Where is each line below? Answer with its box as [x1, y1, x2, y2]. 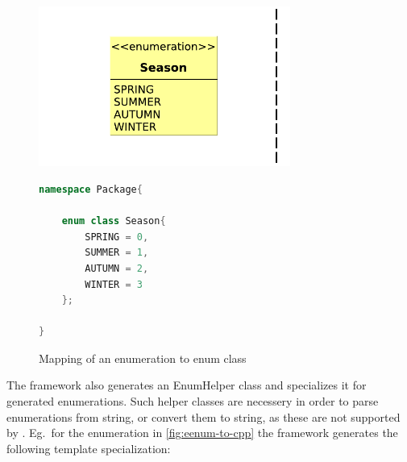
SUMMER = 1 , [85, 247, 149, 259]
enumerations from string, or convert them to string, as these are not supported [6, 408, 401, 425]
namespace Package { [39, 183, 143, 195]
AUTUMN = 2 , [85, 262, 149, 274]
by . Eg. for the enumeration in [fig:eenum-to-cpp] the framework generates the [6, 424, 398, 441]
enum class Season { [61, 215, 166, 227]
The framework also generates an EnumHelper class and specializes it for [6, 377, 367, 393]
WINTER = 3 [85, 278, 143, 290]
